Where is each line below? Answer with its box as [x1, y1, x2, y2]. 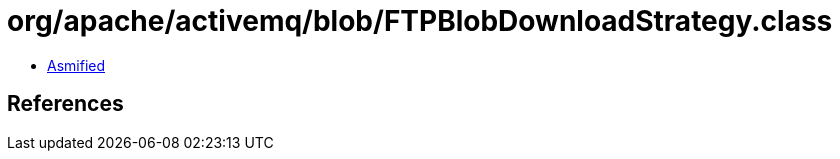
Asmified [47, 56, 106, 74]
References [7, 91, 124, 117]
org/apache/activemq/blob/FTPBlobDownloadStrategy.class [7, 4, 833, 38]
